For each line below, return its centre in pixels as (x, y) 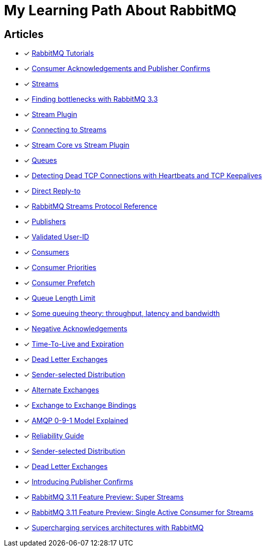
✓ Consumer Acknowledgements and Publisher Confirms (117, 69)
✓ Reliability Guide (54, 436)
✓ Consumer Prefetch (59, 283)
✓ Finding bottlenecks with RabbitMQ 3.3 (91, 99)
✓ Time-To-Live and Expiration (74, 344)
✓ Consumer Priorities (60, 268)
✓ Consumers (46, 252)
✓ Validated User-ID (57, 237)
